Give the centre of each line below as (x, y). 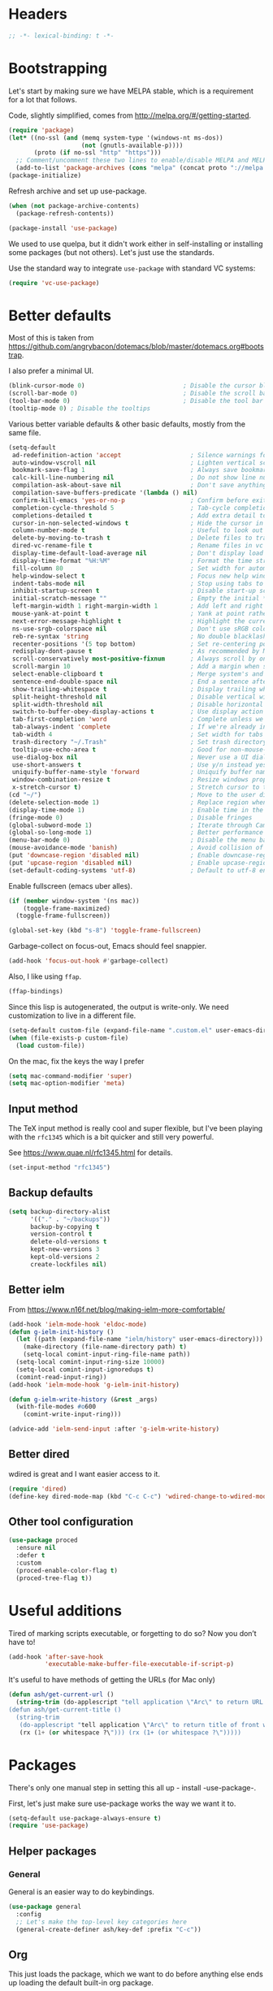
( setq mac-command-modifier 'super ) (70, 1076)
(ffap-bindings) (36, 992)
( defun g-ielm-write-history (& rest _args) (83, 1399)
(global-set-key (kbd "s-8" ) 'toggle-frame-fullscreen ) (105, 931)
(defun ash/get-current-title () (65, 1710)
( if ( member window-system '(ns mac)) (74, 901)
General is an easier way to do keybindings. (81, 1891)
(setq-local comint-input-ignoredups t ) (85, 1370)
